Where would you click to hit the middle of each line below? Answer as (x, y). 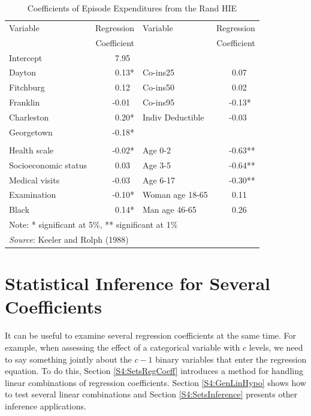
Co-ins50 (158, 87)
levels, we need (276, 347)
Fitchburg (27, 87)
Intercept (26, 57)
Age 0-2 (157, 150)
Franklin (25, 102)
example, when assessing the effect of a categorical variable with (123, 347)
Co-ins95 (158, 102)
